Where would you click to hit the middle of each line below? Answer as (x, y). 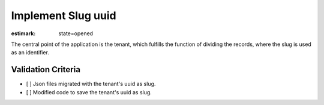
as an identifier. (30, 52)
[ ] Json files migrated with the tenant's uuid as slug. (91, 84)
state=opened (76, 33)
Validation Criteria (46, 70)
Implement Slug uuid (64, 16)
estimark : (23, 33)
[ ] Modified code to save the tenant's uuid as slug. (89, 92)
